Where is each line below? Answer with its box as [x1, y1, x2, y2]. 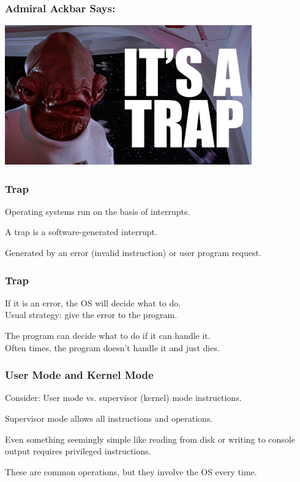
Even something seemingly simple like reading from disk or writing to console [5, 432, 295, 445]
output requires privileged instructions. [5, 445, 151, 457]
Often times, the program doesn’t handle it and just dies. [5, 341, 220, 354]
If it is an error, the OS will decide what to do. [5, 296, 181, 309]
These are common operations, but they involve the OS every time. [5, 465, 257, 478]
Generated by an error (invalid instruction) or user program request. [5, 246, 261, 259]
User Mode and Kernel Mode [5, 367, 154, 383]
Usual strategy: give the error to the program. [5, 308, 178, 321]
